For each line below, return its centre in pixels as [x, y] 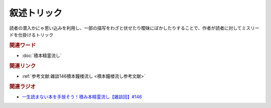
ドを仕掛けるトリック [31, 34]
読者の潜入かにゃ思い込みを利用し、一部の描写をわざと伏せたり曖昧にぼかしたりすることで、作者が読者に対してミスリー [134, 28]
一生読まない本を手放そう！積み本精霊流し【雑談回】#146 [82, 97]
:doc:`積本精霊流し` [42, 55]
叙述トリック [36, 13]
